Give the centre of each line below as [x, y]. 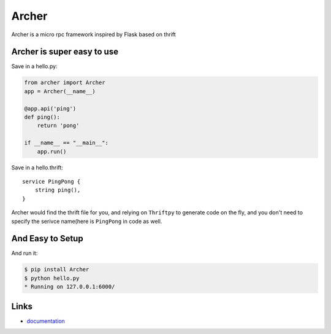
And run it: [25, 253]
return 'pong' [58, 126]
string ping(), [58, 190]
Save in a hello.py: [34, 66]
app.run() [52, 151]
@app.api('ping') [50, 108]
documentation [46, 321]
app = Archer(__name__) [60, 91]
